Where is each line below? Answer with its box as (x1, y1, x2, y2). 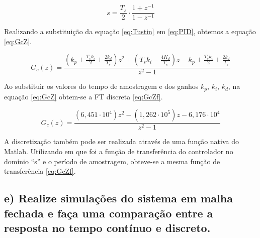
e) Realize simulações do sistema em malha (4, 190, 233, 206)
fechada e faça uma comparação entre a (4, 205, 213, 220)
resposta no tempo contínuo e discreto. (4, 219, 211, 235)
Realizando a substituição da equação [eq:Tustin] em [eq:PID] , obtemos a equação (4, 26, 256, 37)
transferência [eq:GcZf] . (4, 166, 76, 176)
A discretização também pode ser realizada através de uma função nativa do (4, 136, 239, 147)
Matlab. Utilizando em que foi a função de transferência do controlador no (4, 146, 233, 157)
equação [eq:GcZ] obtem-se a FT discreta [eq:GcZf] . (4, 91, 163, 101)
